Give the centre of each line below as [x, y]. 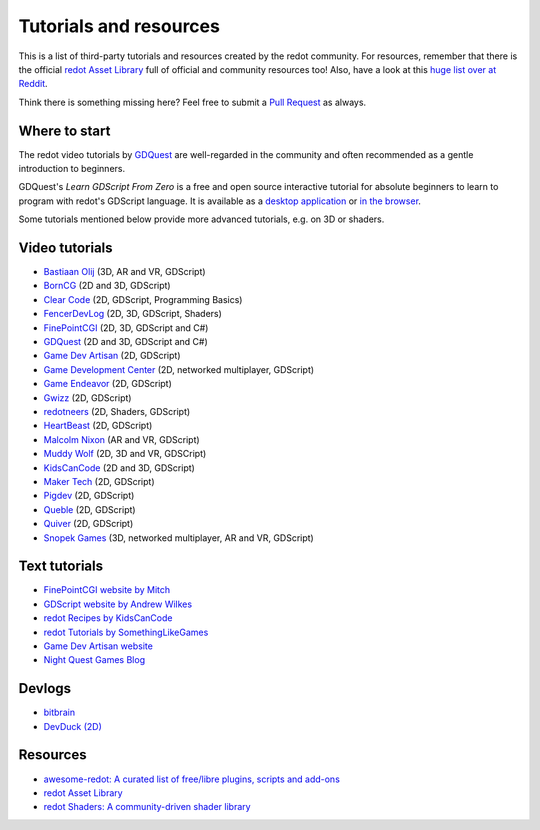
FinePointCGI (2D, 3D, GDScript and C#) [126, 327]
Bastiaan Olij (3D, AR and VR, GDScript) [124, 272]
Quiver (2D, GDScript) [88, 524]
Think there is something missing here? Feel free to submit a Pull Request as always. [192, 102]
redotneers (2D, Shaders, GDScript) [117, 411]
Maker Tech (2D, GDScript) [99, 481]
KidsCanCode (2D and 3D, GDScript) [119, 467]
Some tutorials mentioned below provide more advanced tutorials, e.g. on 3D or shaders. [201, 219]
